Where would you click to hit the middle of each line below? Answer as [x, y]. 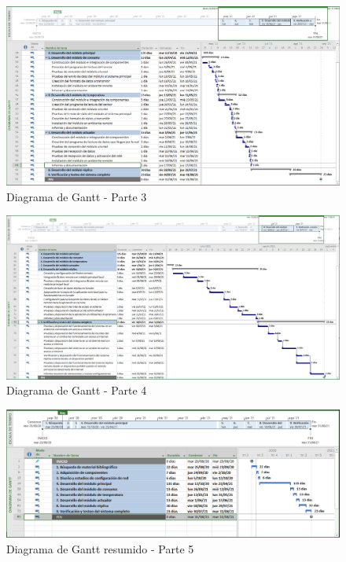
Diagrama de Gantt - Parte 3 [77, 196]
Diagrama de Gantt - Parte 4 [77, 390]
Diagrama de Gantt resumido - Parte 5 [100, 548]
